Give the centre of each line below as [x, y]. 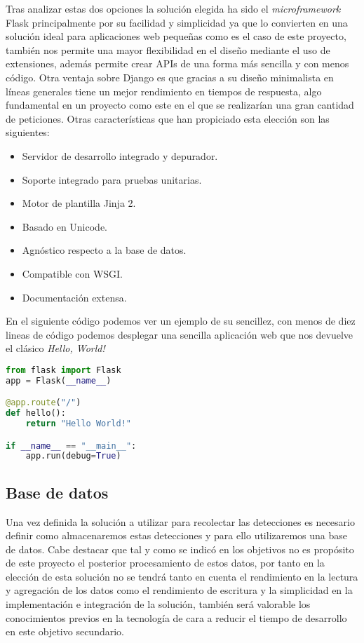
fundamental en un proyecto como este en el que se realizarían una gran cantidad [180, 105]
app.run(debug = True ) [73, 456]
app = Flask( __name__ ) [59, 380]
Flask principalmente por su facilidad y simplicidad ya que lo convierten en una [177, 22]
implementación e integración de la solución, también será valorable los [158, 604]
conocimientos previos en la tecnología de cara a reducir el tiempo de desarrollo [176, 617]
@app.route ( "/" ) [43, 403]
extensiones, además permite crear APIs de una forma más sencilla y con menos [177, 63]
